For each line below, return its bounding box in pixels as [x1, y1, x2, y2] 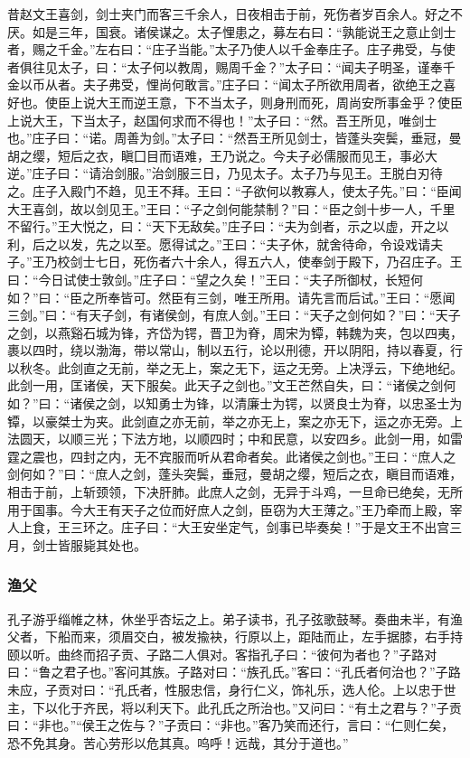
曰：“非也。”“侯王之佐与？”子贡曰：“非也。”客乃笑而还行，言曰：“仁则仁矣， [7, 716, 455, 735]
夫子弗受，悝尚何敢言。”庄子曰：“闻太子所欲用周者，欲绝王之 [82, 75, 444, 94]
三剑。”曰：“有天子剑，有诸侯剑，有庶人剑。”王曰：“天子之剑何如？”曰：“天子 [7, 305, 461, 324]
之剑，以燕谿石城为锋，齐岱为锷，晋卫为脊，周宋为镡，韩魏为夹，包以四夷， [7, 323, 463, 342]
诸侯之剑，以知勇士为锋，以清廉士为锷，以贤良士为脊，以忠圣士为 [70, 394, 463, 413]
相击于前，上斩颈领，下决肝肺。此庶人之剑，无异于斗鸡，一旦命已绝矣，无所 [7, 482, 463, 501]
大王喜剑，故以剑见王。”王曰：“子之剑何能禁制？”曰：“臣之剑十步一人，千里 [7, 199, 456, 218]
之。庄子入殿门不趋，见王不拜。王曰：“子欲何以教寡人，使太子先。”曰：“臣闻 [7, 181, 462, 200]
